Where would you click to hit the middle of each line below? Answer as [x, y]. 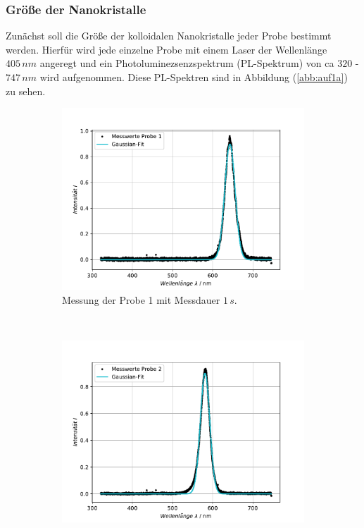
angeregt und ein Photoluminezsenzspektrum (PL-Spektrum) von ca [187, 63]
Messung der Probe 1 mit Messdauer [141, 299]
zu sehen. [26, 91]
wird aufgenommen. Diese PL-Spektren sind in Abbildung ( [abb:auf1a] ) [194, 77]
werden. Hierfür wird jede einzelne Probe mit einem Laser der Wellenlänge [167, 49]
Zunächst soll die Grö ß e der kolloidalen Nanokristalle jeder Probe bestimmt [169, 36]
